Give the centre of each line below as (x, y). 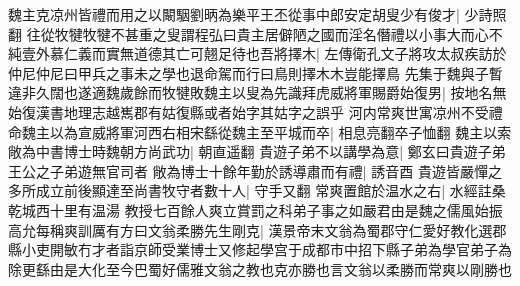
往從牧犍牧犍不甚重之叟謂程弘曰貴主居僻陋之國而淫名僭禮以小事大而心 (257, 33)
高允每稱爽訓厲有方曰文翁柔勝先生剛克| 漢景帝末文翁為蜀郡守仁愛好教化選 (250, 229)
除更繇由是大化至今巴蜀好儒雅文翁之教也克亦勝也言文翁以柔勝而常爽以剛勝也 (260, 268)
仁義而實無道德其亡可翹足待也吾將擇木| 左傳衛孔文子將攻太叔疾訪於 (285, 53)
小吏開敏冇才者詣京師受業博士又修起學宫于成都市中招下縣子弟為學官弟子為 (266, 249)
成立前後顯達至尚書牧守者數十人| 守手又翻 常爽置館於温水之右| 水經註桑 (270, 190)
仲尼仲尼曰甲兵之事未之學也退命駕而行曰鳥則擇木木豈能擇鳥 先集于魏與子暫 (255, 72)
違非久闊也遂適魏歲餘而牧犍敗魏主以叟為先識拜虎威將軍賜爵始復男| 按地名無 (257, 92)
